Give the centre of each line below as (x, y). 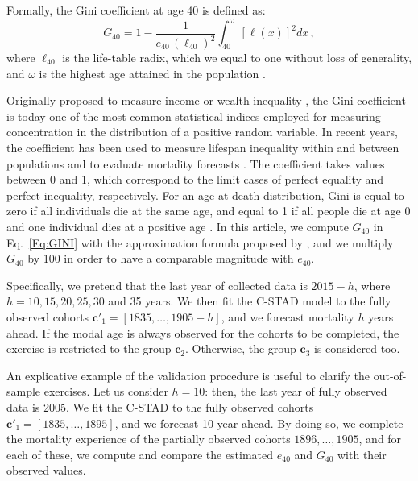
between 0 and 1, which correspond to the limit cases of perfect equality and (195, 179)
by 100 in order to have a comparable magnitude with (161, 258)
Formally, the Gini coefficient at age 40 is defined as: (136, 10)
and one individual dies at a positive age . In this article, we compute (178, 226)
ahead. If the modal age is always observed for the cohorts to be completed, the (203, 332)
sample (24, 391)
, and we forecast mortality (288, 316)
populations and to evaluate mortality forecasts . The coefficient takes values (196, 163)
